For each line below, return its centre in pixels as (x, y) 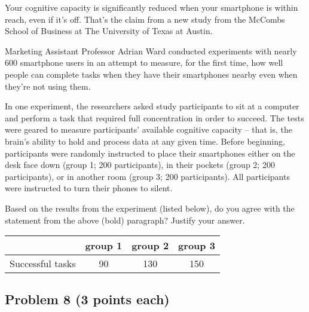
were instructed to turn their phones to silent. (89, 188)
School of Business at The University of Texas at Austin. (109, 31)
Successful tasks (43, 264)
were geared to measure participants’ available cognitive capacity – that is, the (149, 129)
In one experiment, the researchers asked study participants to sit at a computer (152, 106)
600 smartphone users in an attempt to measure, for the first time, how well (144, 62)
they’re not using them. (48, 86)
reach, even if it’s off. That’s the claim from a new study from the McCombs (145, 19)
